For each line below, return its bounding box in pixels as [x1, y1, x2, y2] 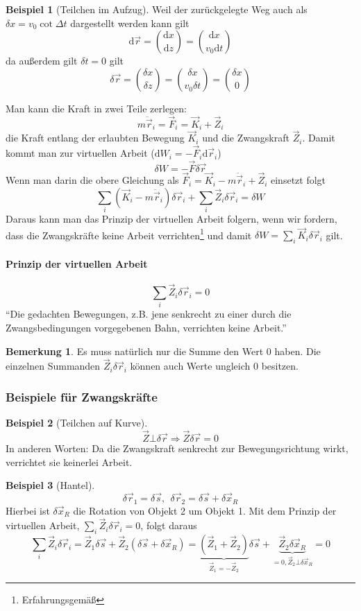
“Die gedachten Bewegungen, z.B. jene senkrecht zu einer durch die [6, 307, 292, 321]
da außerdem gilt [6, 53, 78, 68]
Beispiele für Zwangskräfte [6, 388, 158, 405]
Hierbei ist [6, 503, 50, 517]
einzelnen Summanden [6, 359, 101, 373]
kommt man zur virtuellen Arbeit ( [6, 146, 155, 160]
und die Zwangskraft [202, 130, 289, 145]
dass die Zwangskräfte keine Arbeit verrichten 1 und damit [6, 225, 252, 242]
